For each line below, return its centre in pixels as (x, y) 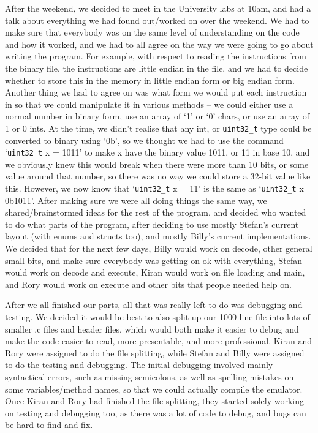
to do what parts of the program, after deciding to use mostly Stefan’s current (152, 224)
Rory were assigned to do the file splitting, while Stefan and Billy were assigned (155, 352)
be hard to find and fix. (49, 425)
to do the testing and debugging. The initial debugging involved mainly (139, 365)
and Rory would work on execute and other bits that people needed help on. (148, 284)
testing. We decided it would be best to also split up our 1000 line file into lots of (157, 317)
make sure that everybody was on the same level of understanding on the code (152, 32)
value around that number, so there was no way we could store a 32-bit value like (158, 176)
